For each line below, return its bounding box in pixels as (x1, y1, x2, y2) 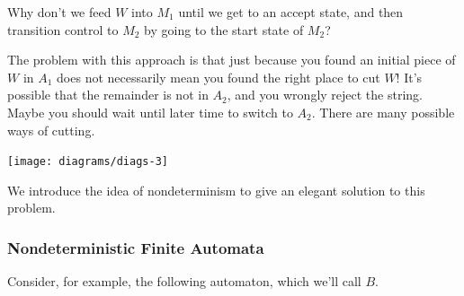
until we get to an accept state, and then (178, 3, 404, 21)
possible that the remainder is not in (7, 85, 209, 104)
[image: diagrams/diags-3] (7, 155, 168, 169)
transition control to (7, 20, 119, 39)
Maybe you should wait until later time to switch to (7, 102, 293, 121)
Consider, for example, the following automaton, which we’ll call (7, 272, 361, 291)
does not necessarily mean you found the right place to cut (57, 67, 380, 86)
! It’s (396, 67, 423, 86)
